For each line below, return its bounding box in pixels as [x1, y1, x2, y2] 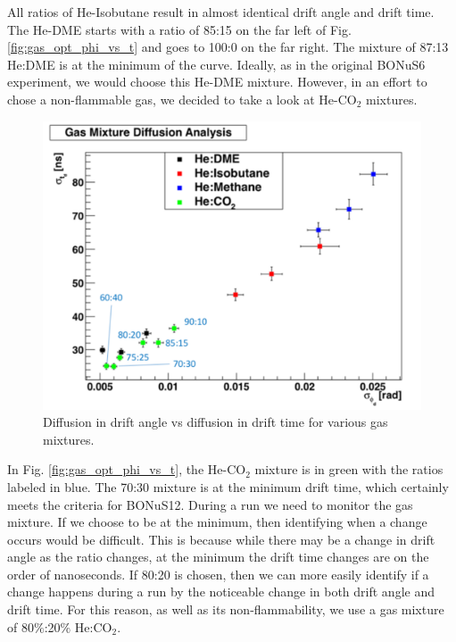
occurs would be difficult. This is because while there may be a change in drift [7, 529, 435, 548]
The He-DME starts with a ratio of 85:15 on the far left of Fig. [7, 20, 352, 38]
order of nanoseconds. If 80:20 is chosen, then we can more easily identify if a [7, 564, 429, 583]
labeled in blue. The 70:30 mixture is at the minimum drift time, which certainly [7, 477, 449, 496]
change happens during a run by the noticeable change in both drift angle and [7, 582, 435, 601]
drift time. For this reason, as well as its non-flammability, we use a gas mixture [7, 600, 444, 619]
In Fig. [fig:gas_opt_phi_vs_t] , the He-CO [7, 460, 246, 479]
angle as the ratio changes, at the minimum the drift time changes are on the [7, 547, 429, 566]
